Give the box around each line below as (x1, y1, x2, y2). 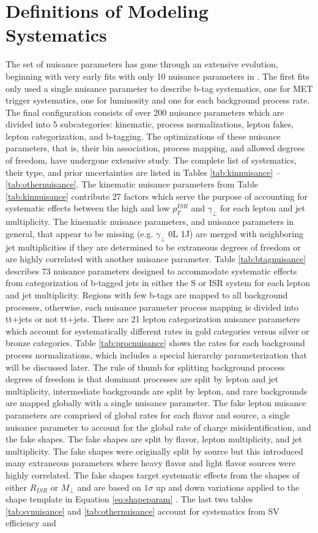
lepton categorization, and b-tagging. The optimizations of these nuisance (6, 129, 281, 142)
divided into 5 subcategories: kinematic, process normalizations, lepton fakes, (6, 118, 294, 130)
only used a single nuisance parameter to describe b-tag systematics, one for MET (6, 81, 313, 94)
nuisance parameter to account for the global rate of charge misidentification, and (6, 420, 311, 433)
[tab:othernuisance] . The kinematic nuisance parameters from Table (6, 178, 258, 191)
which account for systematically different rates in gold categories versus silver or (6, 324, 309, 337)
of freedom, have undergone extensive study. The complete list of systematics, (6, 154, 297, 167)
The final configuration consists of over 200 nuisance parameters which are (6, 105, 284, 118)
